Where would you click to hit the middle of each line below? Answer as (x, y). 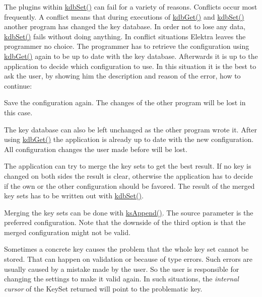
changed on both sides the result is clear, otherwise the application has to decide (128, 175)
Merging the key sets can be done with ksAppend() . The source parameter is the (129, 212)
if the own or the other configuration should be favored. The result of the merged (129, 185)
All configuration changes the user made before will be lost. (96, 149)
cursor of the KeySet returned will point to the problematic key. (103, 288)
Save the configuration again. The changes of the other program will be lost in (125, 102)
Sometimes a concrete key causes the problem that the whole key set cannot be (126, 249)
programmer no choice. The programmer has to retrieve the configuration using (127, 46)
